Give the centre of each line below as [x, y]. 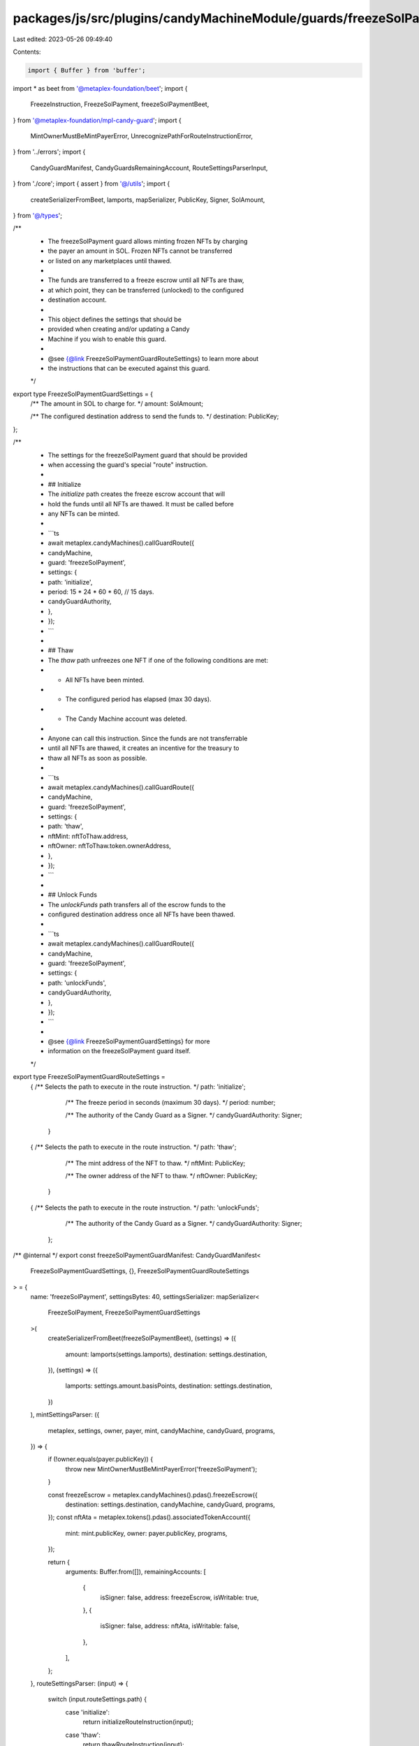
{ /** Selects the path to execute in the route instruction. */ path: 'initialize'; [138, 1087]
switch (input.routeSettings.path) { [97, 1699]
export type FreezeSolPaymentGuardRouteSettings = [89, 1077]
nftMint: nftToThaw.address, [88, 836]
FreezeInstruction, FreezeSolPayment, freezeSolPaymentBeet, [120, 104]
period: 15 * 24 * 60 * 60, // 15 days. [101, 592]
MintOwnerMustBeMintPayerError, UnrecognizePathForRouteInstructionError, [142, 136]
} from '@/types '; [38, 216]
